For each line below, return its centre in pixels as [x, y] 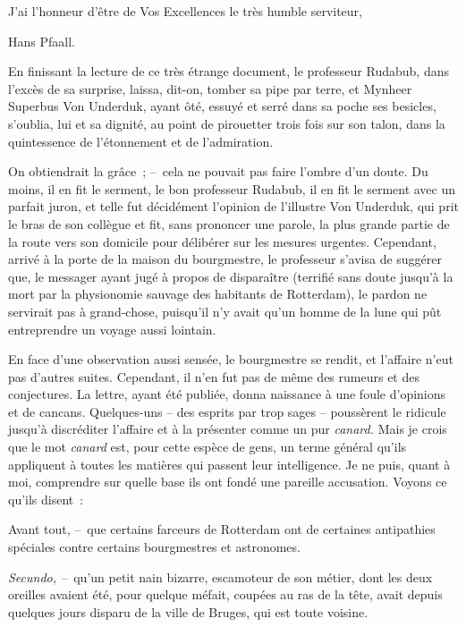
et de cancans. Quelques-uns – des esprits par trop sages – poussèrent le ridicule [227, 411]
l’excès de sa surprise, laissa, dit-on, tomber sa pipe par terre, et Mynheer [210, 88]
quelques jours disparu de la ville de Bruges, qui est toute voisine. [188, 611]
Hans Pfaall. [42, 41]
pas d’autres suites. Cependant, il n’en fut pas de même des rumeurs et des [214, 376]
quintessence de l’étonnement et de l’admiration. [141, 141]
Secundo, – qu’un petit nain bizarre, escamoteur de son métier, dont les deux [220, 576]
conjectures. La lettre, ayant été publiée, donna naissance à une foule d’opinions [227, 394]
